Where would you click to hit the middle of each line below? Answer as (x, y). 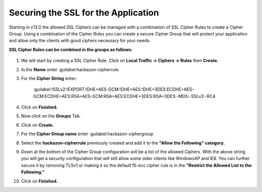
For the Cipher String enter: (49, 78)
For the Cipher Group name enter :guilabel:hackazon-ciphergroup (87, 134)
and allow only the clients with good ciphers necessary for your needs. (80, 41)
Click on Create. (38, 125)
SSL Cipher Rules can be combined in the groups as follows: (71, 49)
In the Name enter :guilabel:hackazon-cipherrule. (70, 69)
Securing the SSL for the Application (84, 13)
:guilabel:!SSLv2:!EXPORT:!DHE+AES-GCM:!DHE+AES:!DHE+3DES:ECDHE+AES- (114, 89)
